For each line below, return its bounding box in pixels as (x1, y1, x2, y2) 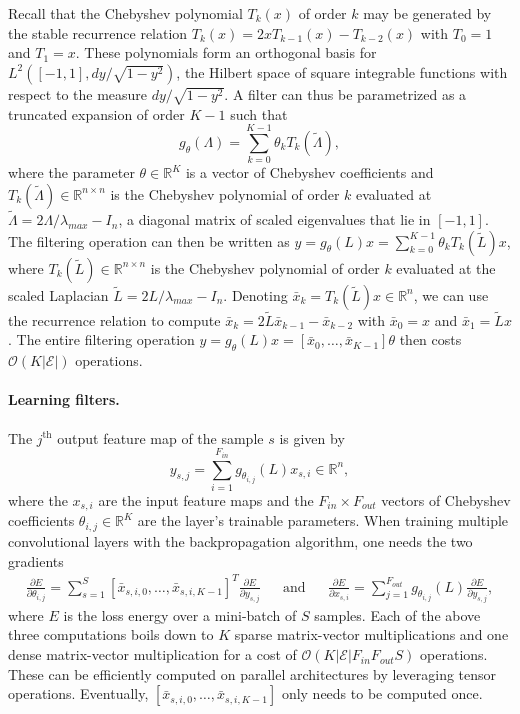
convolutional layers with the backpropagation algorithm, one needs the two (8, 530, 473, 551)
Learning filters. (8, 389, 120, 410)
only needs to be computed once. (281, 683, 483, 704)
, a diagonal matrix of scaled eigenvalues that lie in (118, 209, 431, 230)
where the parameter (8, 162, 135, 183)
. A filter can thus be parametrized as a (224, 83, 467, 104)
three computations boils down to (8, 624, 214, 645)
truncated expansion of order (8, 103, 185, 124)
